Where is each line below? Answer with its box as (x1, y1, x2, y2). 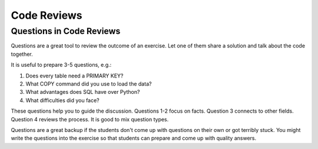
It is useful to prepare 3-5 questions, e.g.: (11, 62, 112, 69)
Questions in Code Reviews (11, 26, 121, 36)
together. (11, 50, 34, 57)
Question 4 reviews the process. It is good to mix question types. (11, 116, 169, 123)
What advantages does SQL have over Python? (25, 89, 140, 96)
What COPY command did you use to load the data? (25, 80, 152, 87)
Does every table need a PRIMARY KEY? (25, 72, 124, 79)
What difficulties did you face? (25, 97, 100, 104)
